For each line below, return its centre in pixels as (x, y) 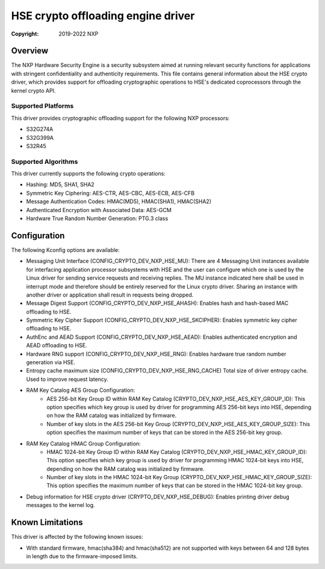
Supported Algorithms (45, 162)
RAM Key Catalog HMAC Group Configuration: (83, 444)
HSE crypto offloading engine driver (103, 16)
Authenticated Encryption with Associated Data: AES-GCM (99, 210)
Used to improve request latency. (67, 379)
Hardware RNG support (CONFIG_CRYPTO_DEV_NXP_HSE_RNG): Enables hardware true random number (156, 354)
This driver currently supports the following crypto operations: (88, 174)
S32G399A (40, 137)
